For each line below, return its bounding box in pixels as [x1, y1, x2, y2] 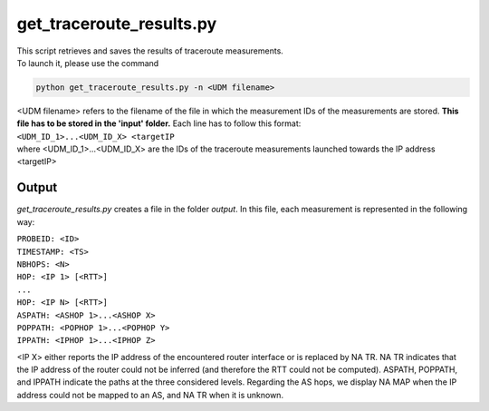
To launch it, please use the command [16, 57, 159, 68]
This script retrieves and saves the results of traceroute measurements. [16, 45, 284, 56]
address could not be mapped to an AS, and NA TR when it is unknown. [16, 389, 284, 400]
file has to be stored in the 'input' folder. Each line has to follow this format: [16, 118, 302, 129]
